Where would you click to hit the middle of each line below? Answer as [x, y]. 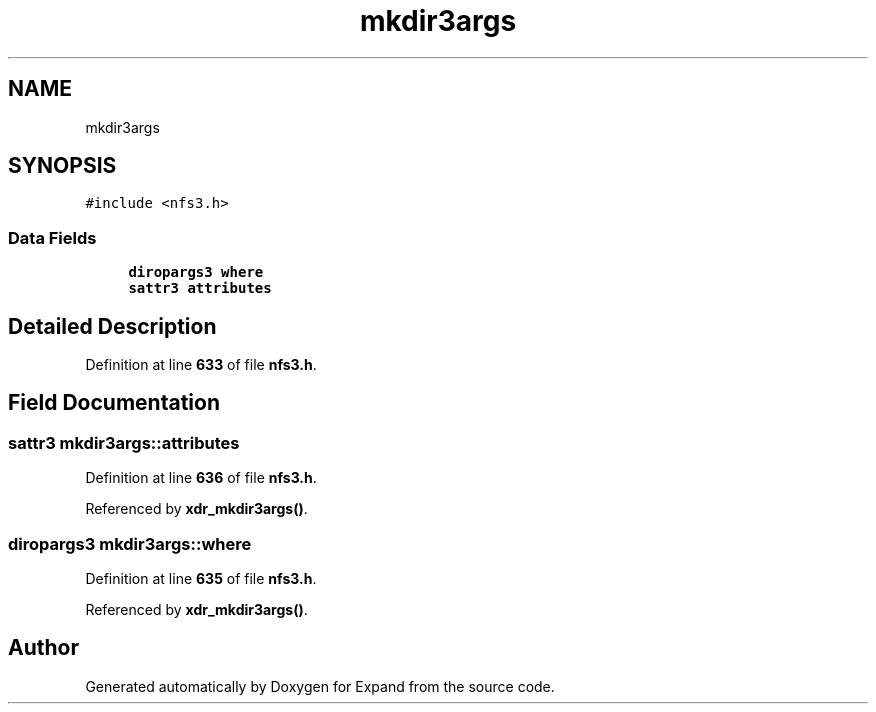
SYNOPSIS [62, 166]
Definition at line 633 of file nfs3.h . [201, 365]
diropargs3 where [196, 272]
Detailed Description [112, 326]
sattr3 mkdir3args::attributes [124, 442]
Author [43, 648]
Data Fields [52, 237]
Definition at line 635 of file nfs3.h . [201, 578]
